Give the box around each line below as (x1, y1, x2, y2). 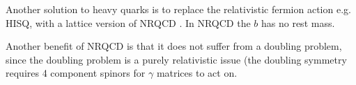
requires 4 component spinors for (6, 66, 146, 80)
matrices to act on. (156, 66, 238, 80)
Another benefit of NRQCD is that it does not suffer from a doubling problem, (6, 39, 342, 53)
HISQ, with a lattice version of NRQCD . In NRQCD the (6, 15, 251, 30)
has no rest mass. (261, 15, 335, 30)
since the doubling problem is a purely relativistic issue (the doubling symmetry (6, 52, 347, 66)
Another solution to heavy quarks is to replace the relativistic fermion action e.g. (6, 2, 351, 16)
